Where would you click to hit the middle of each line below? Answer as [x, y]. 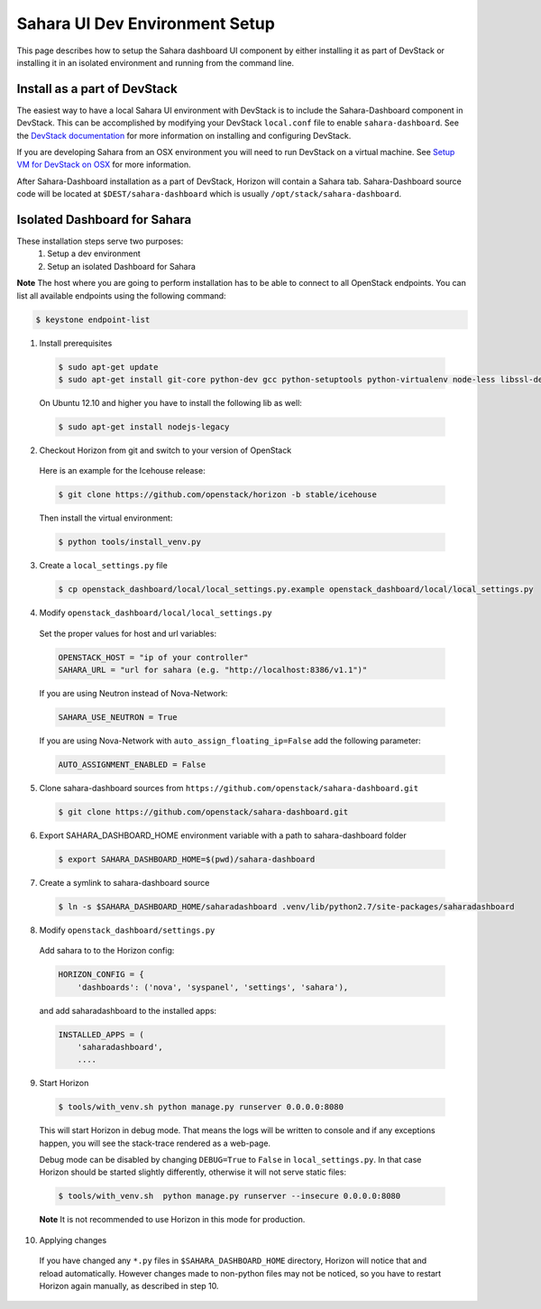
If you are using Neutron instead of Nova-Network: [133, 693]
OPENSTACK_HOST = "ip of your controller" [153, 657]
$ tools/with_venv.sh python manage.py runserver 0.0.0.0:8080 [201, 1107]
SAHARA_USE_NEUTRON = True [118, 717]
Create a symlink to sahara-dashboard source [124, 882]
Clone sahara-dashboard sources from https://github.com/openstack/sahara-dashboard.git [229, 788]
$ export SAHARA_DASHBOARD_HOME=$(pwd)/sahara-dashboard [187, 859]
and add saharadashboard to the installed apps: [128, 1010]
